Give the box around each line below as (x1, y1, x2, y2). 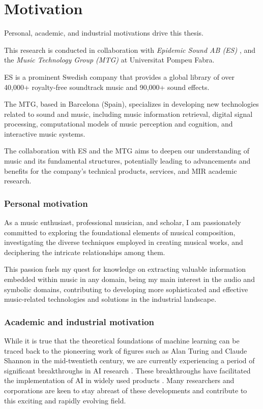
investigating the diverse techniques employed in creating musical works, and (4, 237, 243, 247)
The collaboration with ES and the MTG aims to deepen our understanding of (4, 145, 250, 156)
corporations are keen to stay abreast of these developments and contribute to (4, 385, 247, 395)
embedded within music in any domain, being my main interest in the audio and (4, 274, 255, 285)
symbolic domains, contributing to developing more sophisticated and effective (4, 284, 248, 294)
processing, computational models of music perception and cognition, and (4, 118, 233, 129)
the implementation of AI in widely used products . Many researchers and (4, 375, 235, 386)
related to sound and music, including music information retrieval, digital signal (4, 108, 253, 119)
